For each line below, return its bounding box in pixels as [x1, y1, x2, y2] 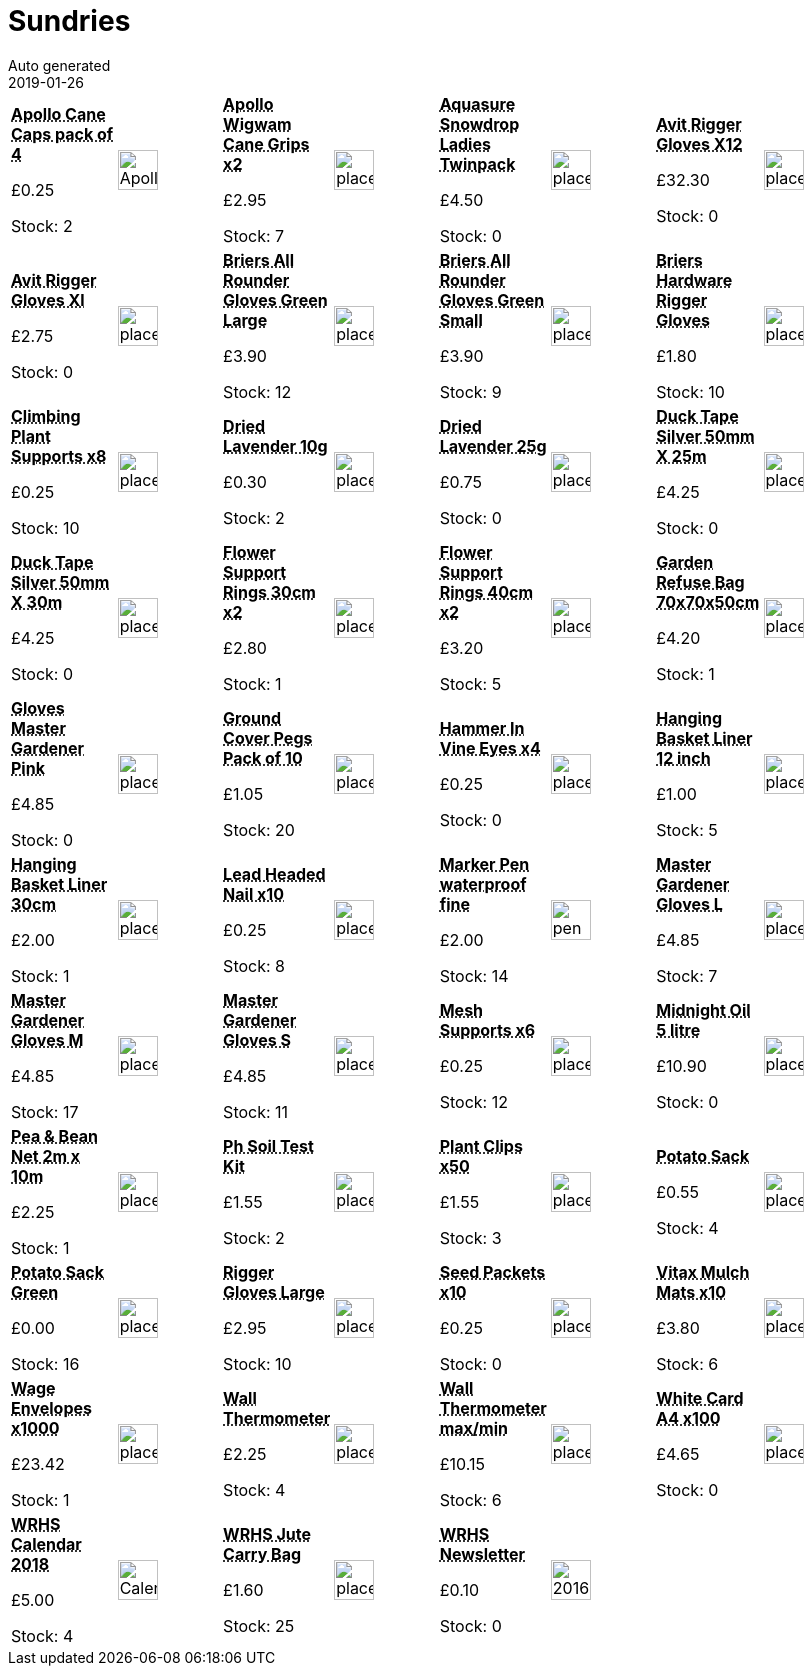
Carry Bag [223, 1543, 302, 1564]
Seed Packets [439, 1261, 546, 1282]
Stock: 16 [11, 1353, 80, 1374]
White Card [656, 1387, 744, 1408]
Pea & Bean [11, 1125, 99, 1146]
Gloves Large [223, 1281, 325, 1302]
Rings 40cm [439, 581, 533, 602]
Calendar [11, 1533, 82, 1554]
